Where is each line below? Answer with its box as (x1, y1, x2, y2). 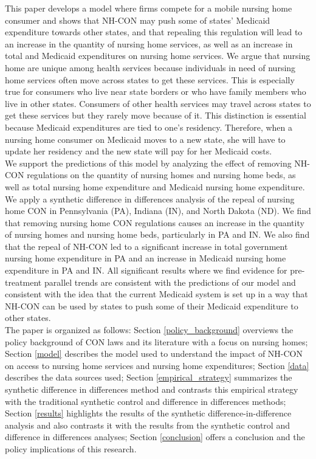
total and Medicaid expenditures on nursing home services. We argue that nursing (5, 49, 311, 62)
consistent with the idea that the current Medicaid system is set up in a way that (5, 288, 308, 300)
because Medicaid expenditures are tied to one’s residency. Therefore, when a (5, 120, 292, 133)
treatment (5, 275, 42, 288)
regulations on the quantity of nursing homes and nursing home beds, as (27, 168, 296, 181)
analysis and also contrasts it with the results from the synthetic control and (5, 418, 290, 431)
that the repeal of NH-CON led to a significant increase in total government (5, 240, 288, 252)
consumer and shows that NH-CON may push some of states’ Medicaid (5, 13, 270, 26)
